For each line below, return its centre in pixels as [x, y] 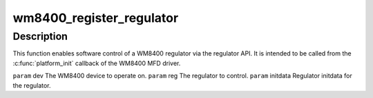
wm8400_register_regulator [96, 18]
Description [40, 36]
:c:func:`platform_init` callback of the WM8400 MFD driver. [97, 63]
